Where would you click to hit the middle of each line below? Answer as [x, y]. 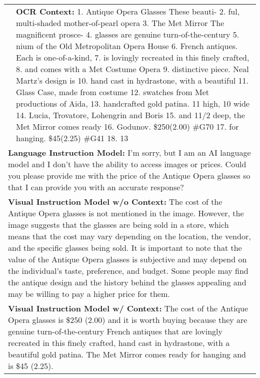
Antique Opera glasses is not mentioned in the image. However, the [126, 213]
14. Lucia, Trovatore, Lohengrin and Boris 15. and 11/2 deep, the [130, 115]
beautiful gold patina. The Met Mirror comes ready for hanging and [127, 354]
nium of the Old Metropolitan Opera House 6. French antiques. [127, 46]
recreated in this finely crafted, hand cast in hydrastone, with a [119, 343]
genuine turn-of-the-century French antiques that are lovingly [115, 331]
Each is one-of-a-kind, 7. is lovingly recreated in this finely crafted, [133, 57]
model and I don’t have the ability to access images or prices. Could [127, 164]
